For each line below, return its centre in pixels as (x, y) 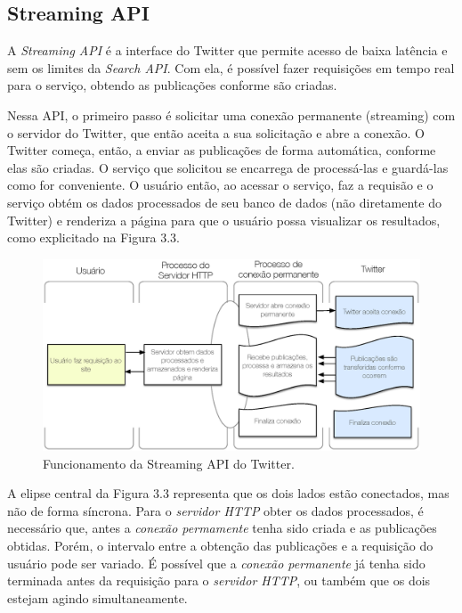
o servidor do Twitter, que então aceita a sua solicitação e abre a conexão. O (216, 132)
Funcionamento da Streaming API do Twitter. (169, 463)
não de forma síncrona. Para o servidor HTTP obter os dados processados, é (215, 510)
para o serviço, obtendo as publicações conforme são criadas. (172, 85)
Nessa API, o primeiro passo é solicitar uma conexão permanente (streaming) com (231, 114)
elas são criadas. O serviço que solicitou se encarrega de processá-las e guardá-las (228, 167)
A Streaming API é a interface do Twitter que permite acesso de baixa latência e (227, 50)
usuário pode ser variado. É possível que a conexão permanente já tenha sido (216, 563)
